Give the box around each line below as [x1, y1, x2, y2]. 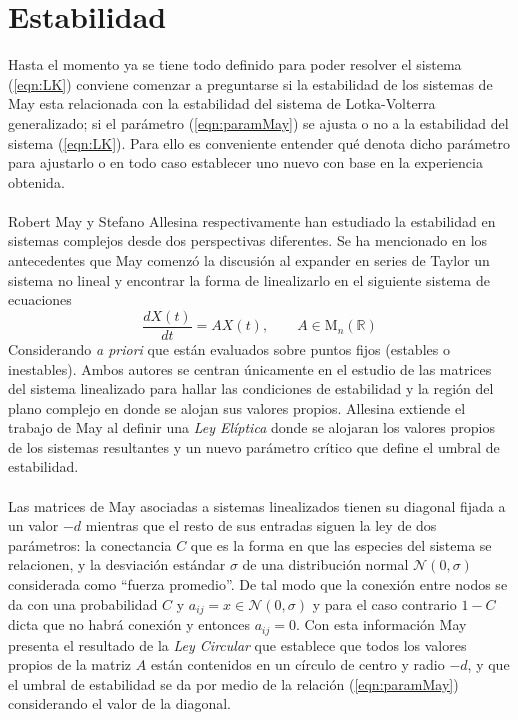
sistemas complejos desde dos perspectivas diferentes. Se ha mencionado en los [8, 230, 488, 251]
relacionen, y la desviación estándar [8, 554, 226, 575]
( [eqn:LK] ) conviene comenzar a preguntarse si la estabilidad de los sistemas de [8, 73, 493, 94]
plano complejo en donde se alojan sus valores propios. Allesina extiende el [8, 397, 466, 418]
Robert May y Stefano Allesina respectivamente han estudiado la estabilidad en [8, 210, 496, 231]
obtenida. [8, 171, 65, 192]
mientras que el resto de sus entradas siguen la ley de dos [85, 515, 437, 536]
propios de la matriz [8, 654, 132, 675]
